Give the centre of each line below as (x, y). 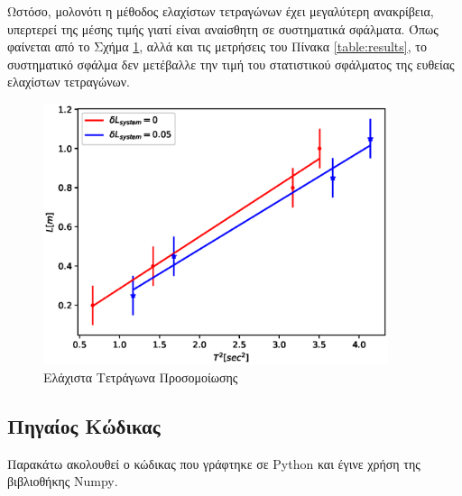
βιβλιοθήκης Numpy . (63, 481)
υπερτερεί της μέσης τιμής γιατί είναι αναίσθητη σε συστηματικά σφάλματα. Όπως (223, 28)
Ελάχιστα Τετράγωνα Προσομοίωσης (141, 377)
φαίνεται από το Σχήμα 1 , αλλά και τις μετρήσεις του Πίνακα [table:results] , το (217, 46)
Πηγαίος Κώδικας (84, 425)
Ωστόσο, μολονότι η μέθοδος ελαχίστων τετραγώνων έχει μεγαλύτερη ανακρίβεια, (221, 11)
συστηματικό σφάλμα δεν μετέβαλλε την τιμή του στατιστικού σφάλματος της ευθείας (231, 64)
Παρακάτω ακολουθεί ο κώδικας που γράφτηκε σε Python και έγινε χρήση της (214, 463)
